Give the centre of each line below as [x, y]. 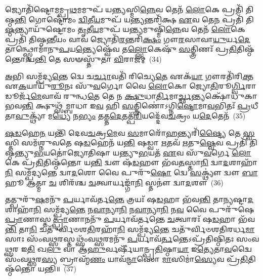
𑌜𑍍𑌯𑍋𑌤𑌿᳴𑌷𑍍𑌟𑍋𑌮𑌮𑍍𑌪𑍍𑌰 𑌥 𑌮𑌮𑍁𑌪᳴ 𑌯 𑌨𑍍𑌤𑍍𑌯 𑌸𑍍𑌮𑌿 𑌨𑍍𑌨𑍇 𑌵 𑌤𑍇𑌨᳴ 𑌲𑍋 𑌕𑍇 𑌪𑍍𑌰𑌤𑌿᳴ [124, 9]
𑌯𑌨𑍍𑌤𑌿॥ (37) [57, 269]
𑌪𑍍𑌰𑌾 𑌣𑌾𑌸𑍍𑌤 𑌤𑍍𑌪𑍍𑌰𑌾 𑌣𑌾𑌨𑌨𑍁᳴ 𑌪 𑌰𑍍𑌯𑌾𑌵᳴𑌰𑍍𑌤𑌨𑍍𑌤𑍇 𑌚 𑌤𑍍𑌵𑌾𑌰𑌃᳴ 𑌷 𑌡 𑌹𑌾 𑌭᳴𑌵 [130, 219]
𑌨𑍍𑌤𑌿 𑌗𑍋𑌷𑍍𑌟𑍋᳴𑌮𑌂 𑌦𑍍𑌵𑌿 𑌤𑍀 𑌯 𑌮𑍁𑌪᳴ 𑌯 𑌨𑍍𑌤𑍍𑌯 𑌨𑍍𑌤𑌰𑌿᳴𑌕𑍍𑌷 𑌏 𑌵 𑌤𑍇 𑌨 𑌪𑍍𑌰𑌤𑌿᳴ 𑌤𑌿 [134, 19]
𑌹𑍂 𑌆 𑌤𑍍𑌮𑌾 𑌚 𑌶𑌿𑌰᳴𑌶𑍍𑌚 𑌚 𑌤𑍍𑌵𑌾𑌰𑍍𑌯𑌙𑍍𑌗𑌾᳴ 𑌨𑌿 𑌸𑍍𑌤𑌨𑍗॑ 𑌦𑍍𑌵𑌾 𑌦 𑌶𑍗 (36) [114, 182]
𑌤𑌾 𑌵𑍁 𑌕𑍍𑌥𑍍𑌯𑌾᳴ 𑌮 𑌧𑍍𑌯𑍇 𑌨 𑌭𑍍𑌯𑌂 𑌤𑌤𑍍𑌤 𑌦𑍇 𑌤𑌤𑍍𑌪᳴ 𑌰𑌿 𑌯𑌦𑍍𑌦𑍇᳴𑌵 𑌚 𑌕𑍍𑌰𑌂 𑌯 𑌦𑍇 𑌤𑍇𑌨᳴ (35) [125, 115]
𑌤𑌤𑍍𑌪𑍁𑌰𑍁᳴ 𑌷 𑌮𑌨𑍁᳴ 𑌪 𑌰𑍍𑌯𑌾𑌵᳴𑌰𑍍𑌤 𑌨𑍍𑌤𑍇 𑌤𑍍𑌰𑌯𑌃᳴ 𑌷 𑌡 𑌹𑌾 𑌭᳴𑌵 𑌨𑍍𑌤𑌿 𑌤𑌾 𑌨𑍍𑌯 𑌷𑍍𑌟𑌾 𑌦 [129, 199]
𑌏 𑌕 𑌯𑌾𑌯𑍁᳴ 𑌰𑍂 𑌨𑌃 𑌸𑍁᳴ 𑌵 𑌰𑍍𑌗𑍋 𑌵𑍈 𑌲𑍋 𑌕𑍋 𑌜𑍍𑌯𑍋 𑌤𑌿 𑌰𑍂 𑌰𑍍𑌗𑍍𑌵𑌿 [125, 86]
